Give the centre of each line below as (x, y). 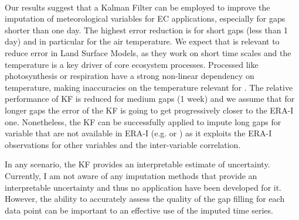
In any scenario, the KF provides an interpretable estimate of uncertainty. (137, 164)
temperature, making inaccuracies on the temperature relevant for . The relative (149, 87)
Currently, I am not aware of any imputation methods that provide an (131, 175)
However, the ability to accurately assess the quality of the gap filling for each (145, 199)
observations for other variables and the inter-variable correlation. (123, 144)
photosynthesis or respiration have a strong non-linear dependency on (130, 76)
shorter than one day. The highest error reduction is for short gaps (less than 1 (147, 30)
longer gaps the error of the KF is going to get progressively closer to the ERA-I (149, 110)
